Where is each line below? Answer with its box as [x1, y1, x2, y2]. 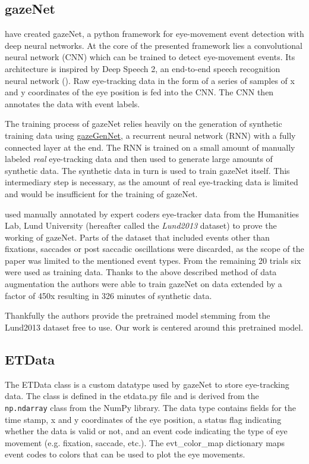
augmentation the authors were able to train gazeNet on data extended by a [5, 278, 282, 290]
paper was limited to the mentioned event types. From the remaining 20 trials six [5, 254, 301, 266]
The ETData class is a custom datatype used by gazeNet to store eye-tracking [5, 378, 289, 390]
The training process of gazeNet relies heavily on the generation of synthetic [5, 117, 282, 130]
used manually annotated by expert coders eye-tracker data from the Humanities [5, 207, 299, 220]
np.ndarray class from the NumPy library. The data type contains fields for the [5, 401, 296, 413]
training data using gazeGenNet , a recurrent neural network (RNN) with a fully [5, 129, 296, 141]
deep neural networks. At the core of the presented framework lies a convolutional [5, 39, 302, 51]
